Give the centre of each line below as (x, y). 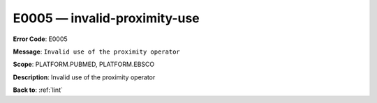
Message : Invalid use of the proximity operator (97, 51)
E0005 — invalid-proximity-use (106, 18)
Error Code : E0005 (40, 39)
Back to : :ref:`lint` (38, 90)
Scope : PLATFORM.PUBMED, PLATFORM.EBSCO (84, 64)
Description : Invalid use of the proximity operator (84, 77)
